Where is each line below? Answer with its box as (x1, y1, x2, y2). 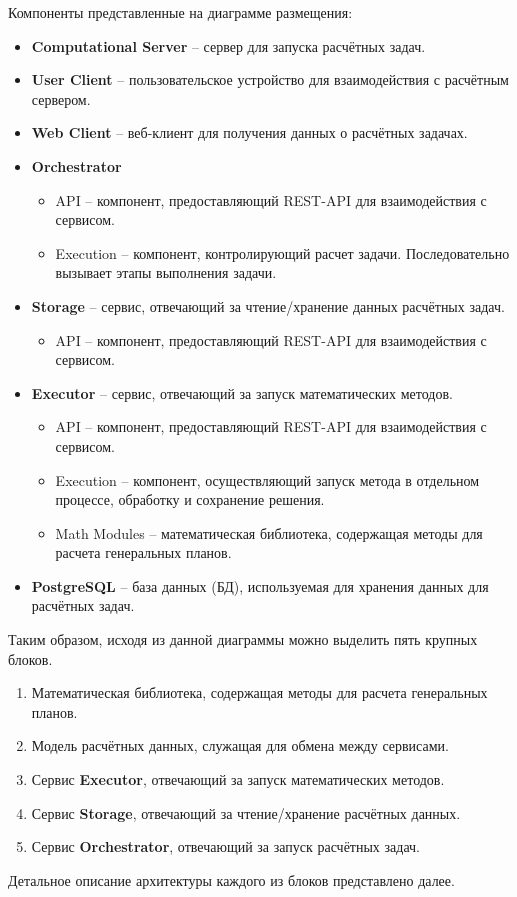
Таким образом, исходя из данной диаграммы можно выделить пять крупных (8, 629, 478, 650)
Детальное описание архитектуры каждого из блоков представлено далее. (8, 869, 455, 890)
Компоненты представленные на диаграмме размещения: (8, 2, 353, 22)
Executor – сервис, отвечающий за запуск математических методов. (31, 382, 453, 403)
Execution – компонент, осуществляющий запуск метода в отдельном (55, 469, 480, 490)
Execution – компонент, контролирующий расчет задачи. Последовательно (55, 242, 510, 263)
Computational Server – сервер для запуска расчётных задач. (31, 35, 426, 56)
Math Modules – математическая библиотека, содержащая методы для (55, 522, 483, 543)
